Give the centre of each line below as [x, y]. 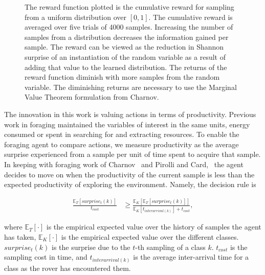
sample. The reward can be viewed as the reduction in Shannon [124, 47]
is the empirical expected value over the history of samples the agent [154, 227]
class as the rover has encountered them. [68, 268]
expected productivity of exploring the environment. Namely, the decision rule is [130, 184]
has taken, [20, 236]
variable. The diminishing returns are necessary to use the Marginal [131, 87]
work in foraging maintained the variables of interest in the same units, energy [127, 124]
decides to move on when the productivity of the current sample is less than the [129, 174]
